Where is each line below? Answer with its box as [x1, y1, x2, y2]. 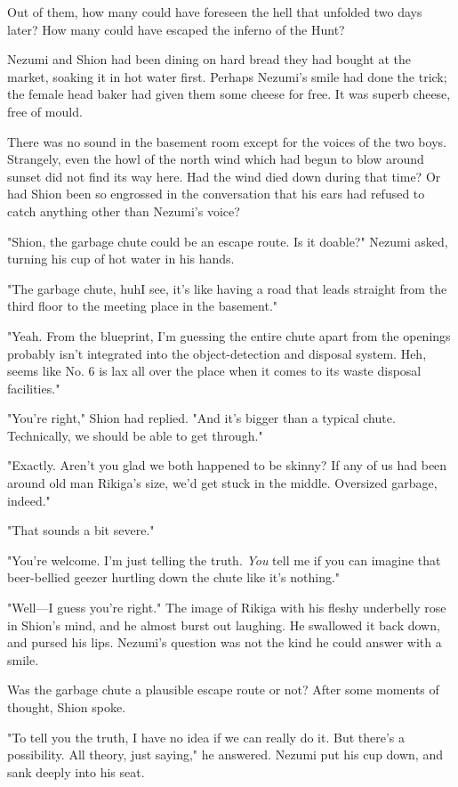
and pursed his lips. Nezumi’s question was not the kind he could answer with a [7, 633, 442, 652]
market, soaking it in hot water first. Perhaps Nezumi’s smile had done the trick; [7, 67, 447, 85]
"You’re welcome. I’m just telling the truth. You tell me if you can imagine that [7, 550, 441, 569]
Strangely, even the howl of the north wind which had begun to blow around [7, 150, 424, 168]
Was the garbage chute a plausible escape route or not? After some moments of [7, 680, 439, 699]
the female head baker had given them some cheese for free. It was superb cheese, [7, 85, 451, 103]
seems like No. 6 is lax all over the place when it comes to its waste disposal [7, 361, 422, 380]
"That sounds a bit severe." [7, 521, 155, 540]
